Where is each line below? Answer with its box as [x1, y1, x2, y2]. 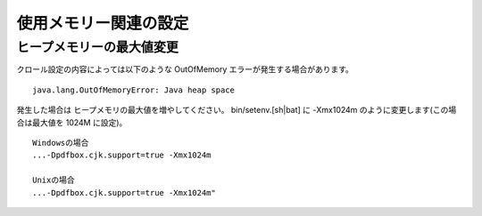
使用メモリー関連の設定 [16, 13, 189, 33]
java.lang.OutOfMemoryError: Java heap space [32, 84, 236, 95]
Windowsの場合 [32, 138, 89, 148]
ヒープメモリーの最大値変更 [16, 39, 179, 55]
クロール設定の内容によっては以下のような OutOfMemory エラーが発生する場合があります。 [16, 64, 354, 75]
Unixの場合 [32, 175, 75, 186]
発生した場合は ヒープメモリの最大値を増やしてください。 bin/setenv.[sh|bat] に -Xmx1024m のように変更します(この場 [16, 105, 457, 116]
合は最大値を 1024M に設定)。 [16, 116, 128, 128]
